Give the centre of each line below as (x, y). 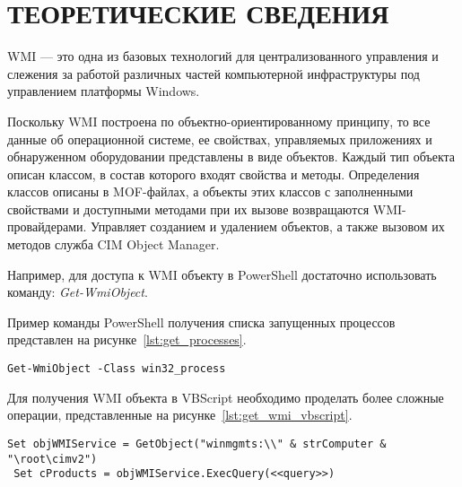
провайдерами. (47, 226)
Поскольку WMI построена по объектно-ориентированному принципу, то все (219, 121)
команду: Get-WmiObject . (78, 292)
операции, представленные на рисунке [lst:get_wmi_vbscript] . (180, 415)
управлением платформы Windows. (104, 91)
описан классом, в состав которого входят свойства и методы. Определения (214, 174)
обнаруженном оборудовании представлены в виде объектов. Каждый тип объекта (231, 157)
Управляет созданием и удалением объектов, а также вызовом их (268, 226)
